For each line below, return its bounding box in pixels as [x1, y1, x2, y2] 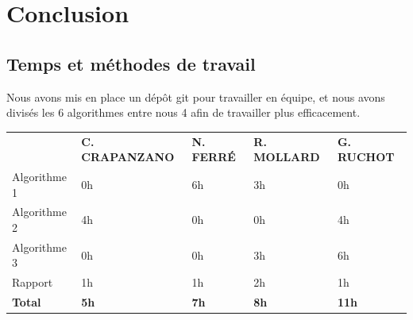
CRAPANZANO [81, 148, 175, 165]
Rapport [12, 274, 53, 291]
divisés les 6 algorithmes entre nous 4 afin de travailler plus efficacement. [6, 104, 361, 121]
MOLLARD [253, 148, 320, 165]
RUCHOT [337, 148, 395, 165]
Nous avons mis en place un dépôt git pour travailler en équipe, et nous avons [6, 88, 385, 105]
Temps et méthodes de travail [6, 51, 256, 75]
